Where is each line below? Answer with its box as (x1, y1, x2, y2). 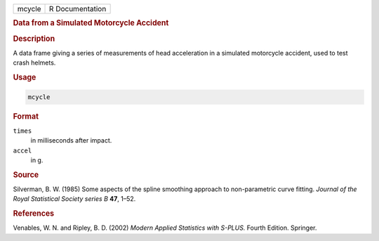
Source (13, 169, 39, 179)
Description (13, 34, 55, 44)
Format (13, 111, 39, 121)
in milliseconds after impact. (30, 136, 112, 145)
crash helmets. (13, 58, 56, 67)
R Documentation (49, 4, 107, 13)
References (13, 209, 55, 219)
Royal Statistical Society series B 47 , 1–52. (13, 195, 136, 203)
